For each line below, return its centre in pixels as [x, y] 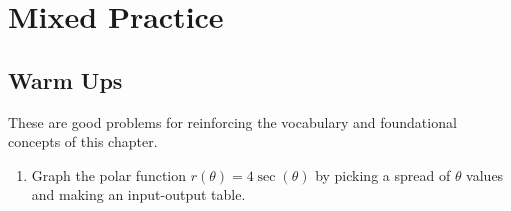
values [485, 174]
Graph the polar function [109, 174]
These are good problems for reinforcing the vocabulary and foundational [232, 121]
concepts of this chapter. [83, 141]
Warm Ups [65, 79]
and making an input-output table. [138, 194]
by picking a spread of [383, 174]
